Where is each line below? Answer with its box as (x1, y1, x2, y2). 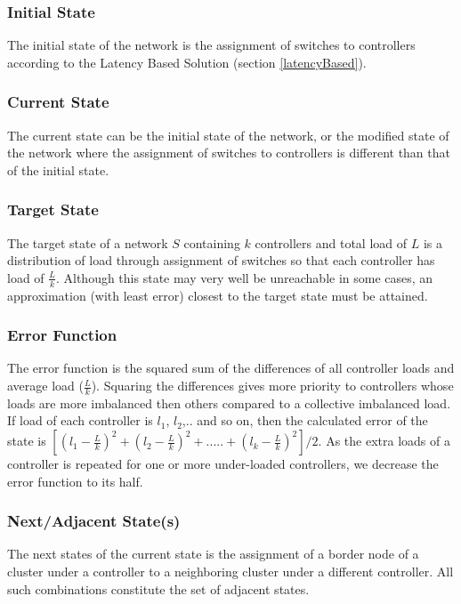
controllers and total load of (255, 233, 408, 252)
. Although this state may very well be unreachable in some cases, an (55, 268, 433, 286)
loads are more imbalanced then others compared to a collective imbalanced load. (7, 393, 451, 412)
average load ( (7, 376, 84, 395)
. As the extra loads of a (318, 431, 450, 450)
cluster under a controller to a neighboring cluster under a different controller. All (7, 562, 454, 581)
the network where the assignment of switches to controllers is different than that (7, 143, 450, 162)
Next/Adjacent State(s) (7, 510, 181, 532)
